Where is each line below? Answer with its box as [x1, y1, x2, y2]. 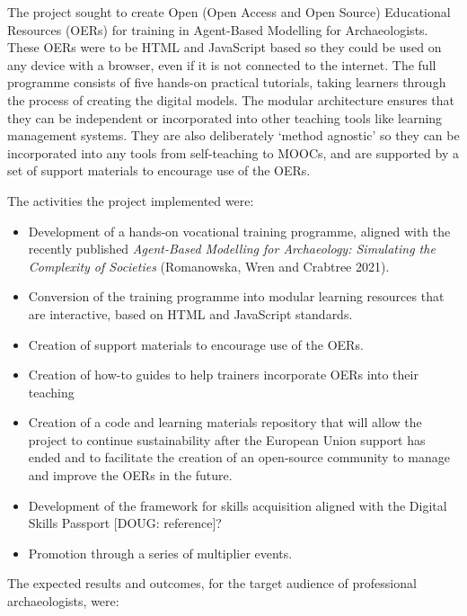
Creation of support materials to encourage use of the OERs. [28, 335, 364, 353]
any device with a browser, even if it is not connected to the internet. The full [7, 55, 436, 74]
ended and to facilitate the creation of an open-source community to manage [28, 448, 450, 467]
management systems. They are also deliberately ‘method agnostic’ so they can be [7, 126, 460, 145]
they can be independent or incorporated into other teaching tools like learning [7, 108, 443, 127]
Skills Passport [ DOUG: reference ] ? [28, 513, 222, 532]
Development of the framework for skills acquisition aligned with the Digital [28, 495, 447, 514]
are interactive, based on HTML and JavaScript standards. [28, 304, 353, 323]
